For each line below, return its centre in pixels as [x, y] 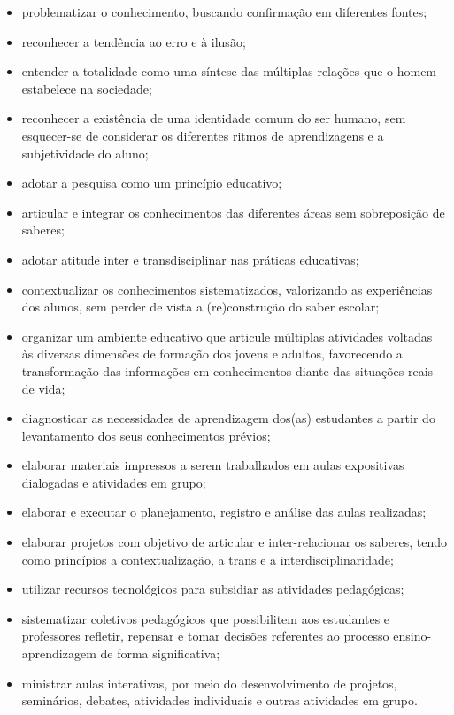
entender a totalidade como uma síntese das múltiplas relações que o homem [229, 71]
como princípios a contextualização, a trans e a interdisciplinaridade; [208, 559]
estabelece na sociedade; [87, 88]
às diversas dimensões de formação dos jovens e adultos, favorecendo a [212, 354]
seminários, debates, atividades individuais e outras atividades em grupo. [219, 700]
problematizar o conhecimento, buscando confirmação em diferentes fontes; [224, 12]
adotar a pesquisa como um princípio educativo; [152, 183]
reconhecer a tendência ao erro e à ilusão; [134, 41]
